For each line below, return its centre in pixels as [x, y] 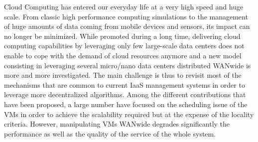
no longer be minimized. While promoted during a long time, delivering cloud [122, 36]
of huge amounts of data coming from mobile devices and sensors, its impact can [127, 26]
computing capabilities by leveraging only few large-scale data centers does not [124, 46]
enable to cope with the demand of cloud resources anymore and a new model [123, 55]
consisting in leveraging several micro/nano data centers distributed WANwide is [128, 65]
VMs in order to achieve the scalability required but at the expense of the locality [129, 114]
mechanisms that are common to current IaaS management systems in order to [125, 84]
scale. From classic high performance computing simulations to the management [126, 16]
